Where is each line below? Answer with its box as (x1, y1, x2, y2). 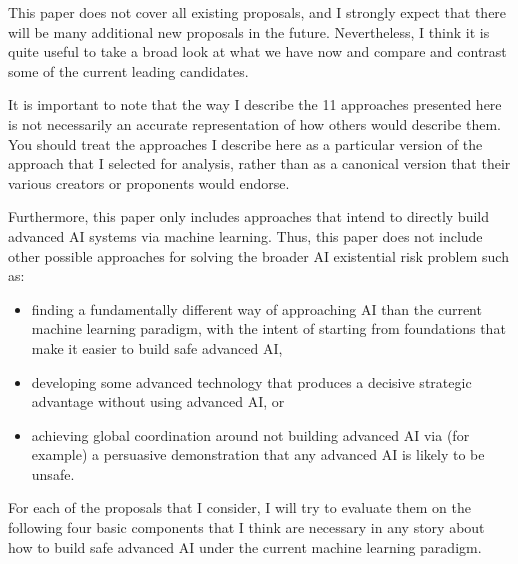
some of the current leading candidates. (8, 60, 249, 81)
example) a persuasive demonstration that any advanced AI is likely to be (31, 444, 485, 465)
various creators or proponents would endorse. (8, 172, 290, 193)
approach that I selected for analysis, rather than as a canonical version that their (8, 153, 511, 174)
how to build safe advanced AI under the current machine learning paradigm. (8, 536, 482, 557)
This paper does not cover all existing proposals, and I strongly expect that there (8, 2, 507, 22)
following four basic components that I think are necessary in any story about (8, 517, 485, 538)
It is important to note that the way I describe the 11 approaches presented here (8, 94, 502, 115)
